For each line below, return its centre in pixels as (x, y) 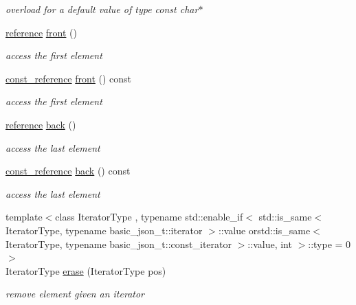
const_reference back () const (68, 171)
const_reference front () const (69, 78)
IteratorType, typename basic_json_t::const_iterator (119, 244)
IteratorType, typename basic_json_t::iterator (104, 230)
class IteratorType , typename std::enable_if (149, 217)
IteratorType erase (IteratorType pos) (86, 270)
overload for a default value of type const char (102, 9)
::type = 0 (330, 244)
